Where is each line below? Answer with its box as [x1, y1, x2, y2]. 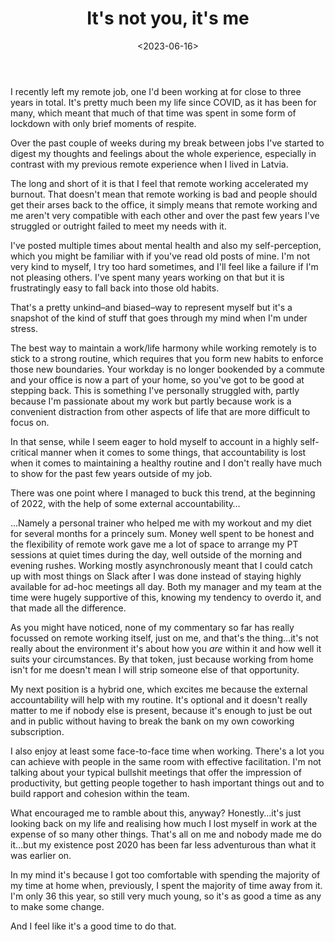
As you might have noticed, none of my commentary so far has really [10, 621, 295, 633]
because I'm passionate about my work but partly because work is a [10, 395, 292, 407]
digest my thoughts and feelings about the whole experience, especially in [10, 147, 317, 159]
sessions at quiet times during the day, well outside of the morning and [10, 548, 303, 561]
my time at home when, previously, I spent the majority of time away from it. [10, 879, 323, 891]
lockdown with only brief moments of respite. [10, 117, 197, 129]
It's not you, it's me [86, 7, 250, 30]
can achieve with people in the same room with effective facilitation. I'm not [10, 755, 322, 767]
